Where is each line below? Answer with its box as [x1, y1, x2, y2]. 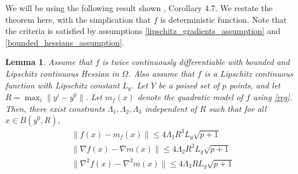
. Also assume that [128, 67, 195, 79]
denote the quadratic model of [137, 91, 243, 103]
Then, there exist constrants [5, 102, 105, 114]
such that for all [209, 102, 266, 114]
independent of [144, 102, 197, 114]
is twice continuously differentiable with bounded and [102, 56, 290, 68]
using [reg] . [252, 91, 292, 103]
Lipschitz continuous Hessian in [5, 67, 119, 79]
